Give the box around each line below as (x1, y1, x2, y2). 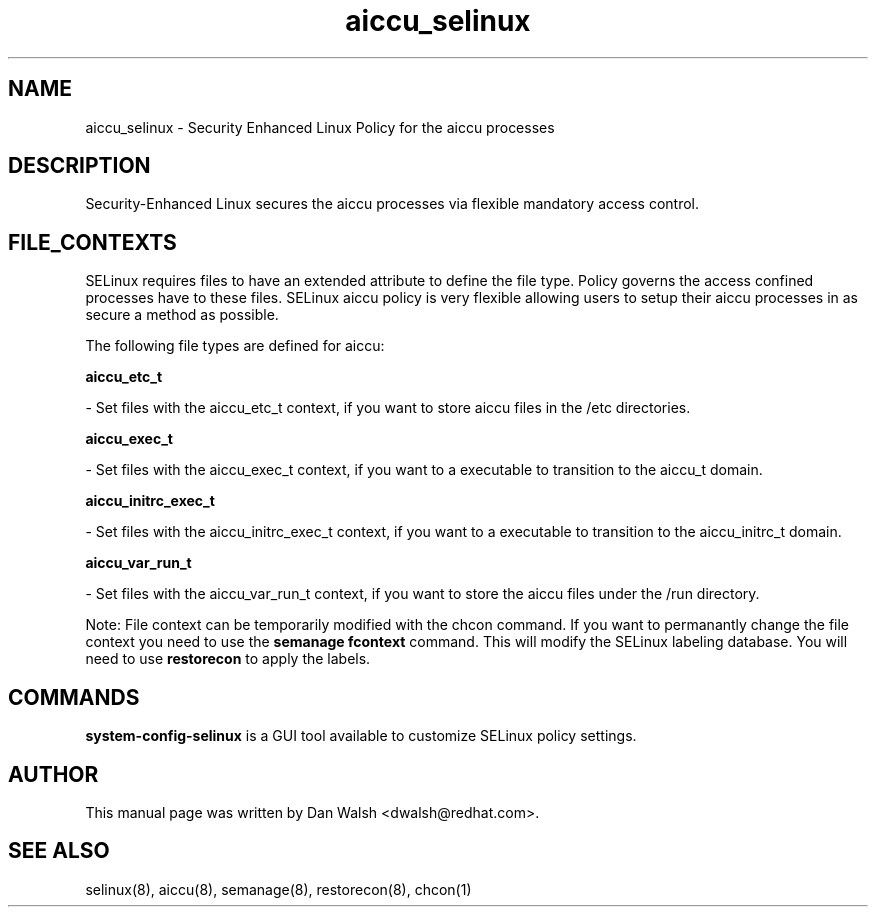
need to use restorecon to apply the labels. (85, 650, 371, 668)
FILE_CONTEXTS (8, 229, 177, 255)
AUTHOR (8, 761, 99, 787)
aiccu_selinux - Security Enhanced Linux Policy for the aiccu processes (85, 118, 555, 136)
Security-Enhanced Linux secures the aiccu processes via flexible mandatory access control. (85, 195, 700, 213)
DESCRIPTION (8, 153, 151, 179)
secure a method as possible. (85, 306, 279, 324)
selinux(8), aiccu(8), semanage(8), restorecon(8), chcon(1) (85, 880, 472, 898)
